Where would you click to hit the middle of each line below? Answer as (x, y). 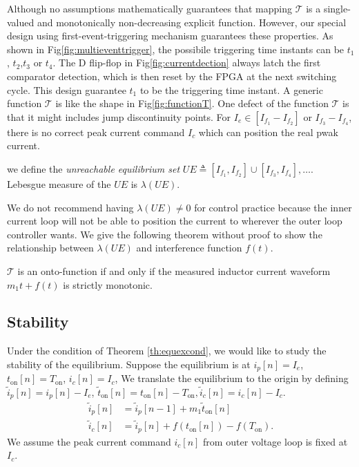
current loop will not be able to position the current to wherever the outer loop (175, 221)
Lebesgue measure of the (59, 183)
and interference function (189, 248)
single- (337, 8)
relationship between (50, 248)
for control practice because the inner (273, 207)
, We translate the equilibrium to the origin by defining (232, 378)
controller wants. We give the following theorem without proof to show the (165, 234)
